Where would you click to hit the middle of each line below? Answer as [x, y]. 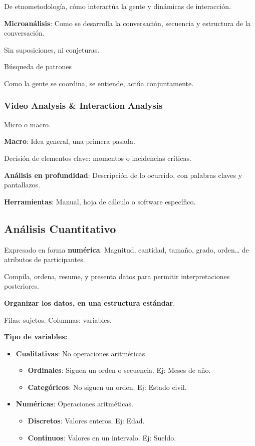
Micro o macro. [28, 124]
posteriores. [22, 286]
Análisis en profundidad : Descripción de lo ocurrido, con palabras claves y [123, 175]
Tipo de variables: [36, 337]
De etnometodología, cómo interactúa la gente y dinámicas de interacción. [117, 6]
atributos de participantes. [45, 259]
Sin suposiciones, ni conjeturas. [52, 49]
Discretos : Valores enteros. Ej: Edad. [86, 421]
